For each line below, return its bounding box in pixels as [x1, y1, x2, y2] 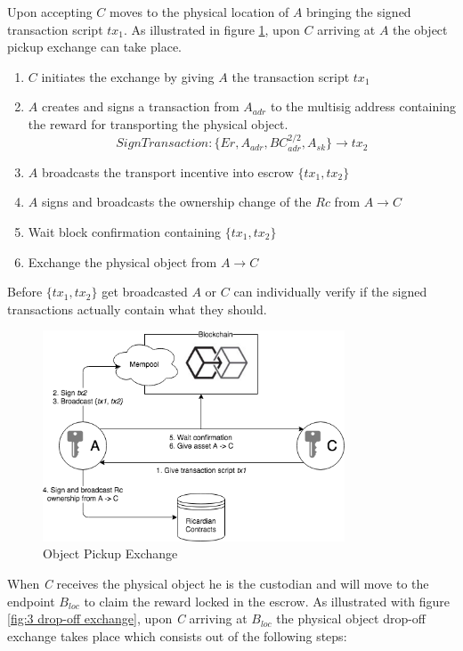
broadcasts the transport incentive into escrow [41, 162, 294, 181]
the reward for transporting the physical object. [28, 114, 288, 133]
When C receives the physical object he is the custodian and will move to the [7, 574, 429, 592]
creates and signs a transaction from [41, 97, 240, 116]
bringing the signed [306, 3, 411, 20]
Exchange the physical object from [28, 252, 217, 271]
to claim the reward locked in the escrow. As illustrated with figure [84, 591, 451, 610]
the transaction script [231, 67, 350, 85]
